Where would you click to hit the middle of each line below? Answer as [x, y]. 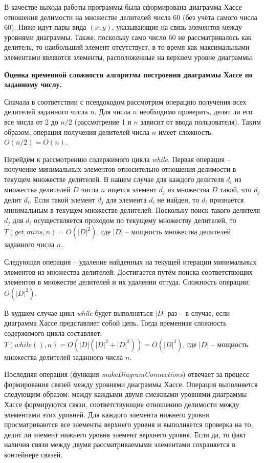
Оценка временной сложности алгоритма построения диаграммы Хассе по [128, 74]
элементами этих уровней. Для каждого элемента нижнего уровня [107, 414]
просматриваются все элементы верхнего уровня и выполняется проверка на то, [129, 424]
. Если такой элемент [62, 199]
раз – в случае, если [199, 313]
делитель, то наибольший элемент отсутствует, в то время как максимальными [127, 47]
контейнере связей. [34, 454]
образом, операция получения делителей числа [77, 132]
